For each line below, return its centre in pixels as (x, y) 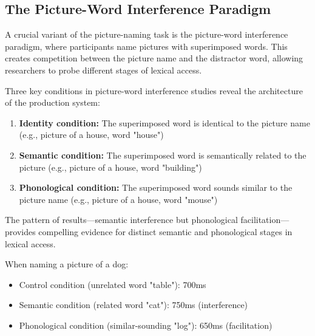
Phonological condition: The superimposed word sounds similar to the (156, 187)
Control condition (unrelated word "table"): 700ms (113, 284)
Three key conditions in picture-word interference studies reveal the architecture (154, 90)
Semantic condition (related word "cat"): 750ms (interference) (134, 305)
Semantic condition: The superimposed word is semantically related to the (163, 155)
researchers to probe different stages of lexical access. (103, 70)
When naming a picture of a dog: (67, 264)
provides (20, 231)
